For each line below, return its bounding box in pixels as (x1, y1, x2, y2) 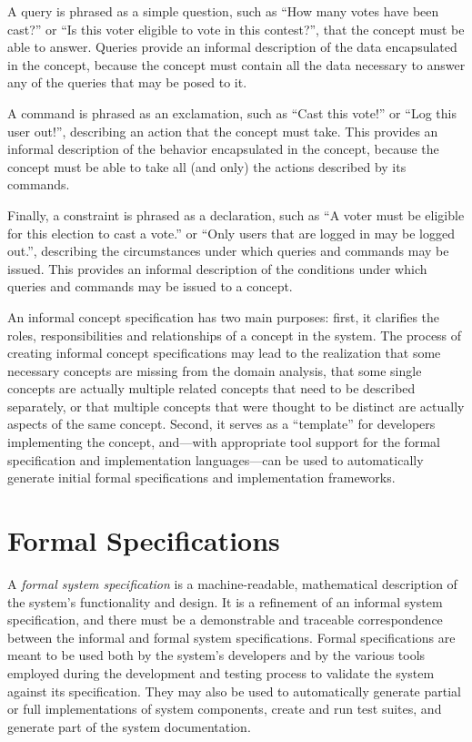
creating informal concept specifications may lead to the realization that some (7, 343, 441, 362)
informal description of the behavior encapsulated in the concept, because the (7, 139, 439, 158)
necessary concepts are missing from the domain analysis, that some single (7, 361, 422, 380)
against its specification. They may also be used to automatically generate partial (7, 681, 461, 700)
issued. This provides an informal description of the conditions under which (7, 259, 427, 278)
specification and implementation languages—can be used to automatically (7, 450, 424, 469)
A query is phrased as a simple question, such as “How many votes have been (7, 2, 439, 20)
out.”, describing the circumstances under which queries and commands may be (7, 241, 449, 260)
